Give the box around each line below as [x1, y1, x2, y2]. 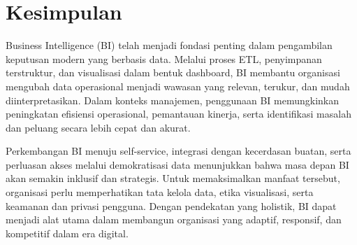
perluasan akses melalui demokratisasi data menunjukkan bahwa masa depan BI [6, 157, 349, 171]
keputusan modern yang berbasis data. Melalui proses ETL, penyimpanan [6, 51, 322, 66]
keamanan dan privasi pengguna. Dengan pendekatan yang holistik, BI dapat [6, 198, 337, 213]
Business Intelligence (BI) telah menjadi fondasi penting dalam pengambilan [6, 38, 333, 52]
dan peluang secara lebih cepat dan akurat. [6, 120, 191, 134]
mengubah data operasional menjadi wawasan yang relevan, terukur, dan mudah [6, 78, 350, 93]
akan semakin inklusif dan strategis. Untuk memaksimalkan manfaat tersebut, [6, 171, 340, 185]
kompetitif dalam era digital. [6, 225, 129, 240]
